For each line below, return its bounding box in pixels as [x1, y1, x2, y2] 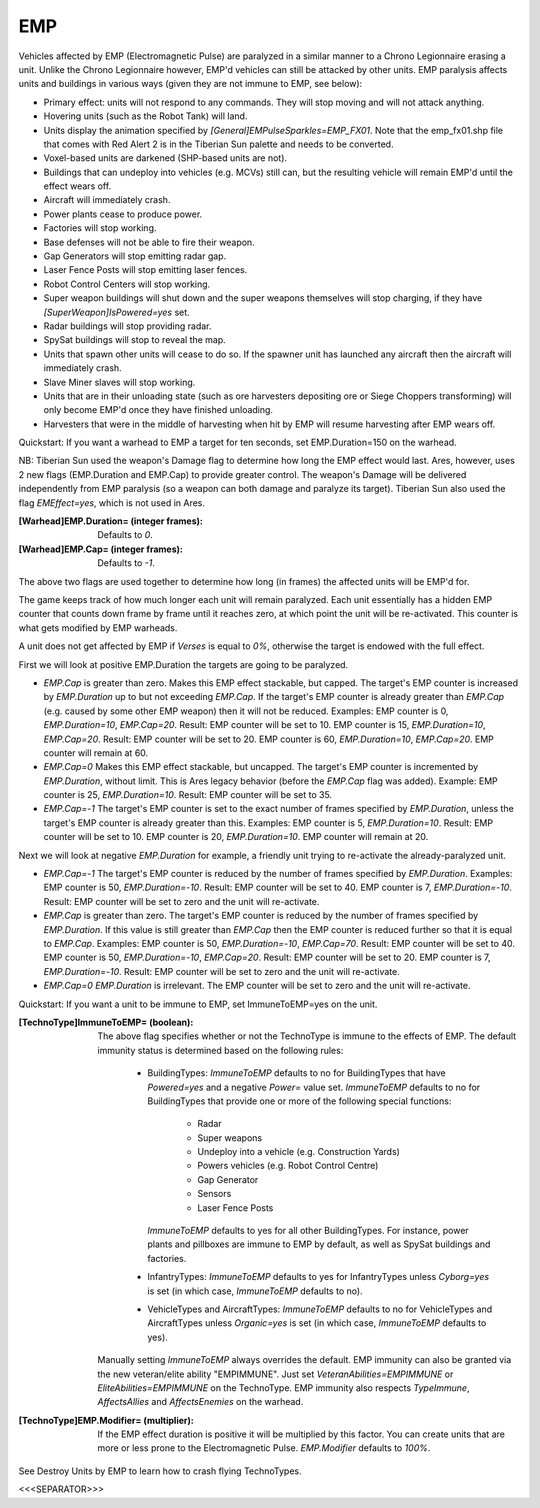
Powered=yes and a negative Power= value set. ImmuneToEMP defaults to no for [147, 1081, 481, 1093]
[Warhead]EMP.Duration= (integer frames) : [18, 515, 204, 527]
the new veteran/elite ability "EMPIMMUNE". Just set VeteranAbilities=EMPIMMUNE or [97, 1368, 454, 1380]
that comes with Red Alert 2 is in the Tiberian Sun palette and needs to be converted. [43, 138, 394, 150]
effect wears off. [43, 180, 112, 192]
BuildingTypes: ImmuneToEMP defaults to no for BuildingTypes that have [147, 1067, 446, 1079]
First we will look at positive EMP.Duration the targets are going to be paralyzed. [18, 658, 349, 670]
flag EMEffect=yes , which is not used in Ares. [18, 496, 205, 509]
